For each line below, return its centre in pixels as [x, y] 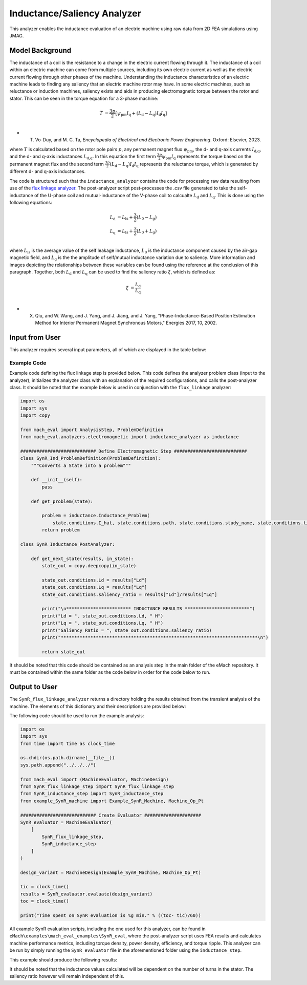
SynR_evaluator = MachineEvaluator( [66, 822]
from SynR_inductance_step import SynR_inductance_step [92, 794]
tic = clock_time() [45, 887]
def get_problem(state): [62, 501]
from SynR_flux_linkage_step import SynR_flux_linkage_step [97, 787]
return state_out [63, 652]
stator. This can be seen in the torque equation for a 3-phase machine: [84, 98]
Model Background [40, 50]
